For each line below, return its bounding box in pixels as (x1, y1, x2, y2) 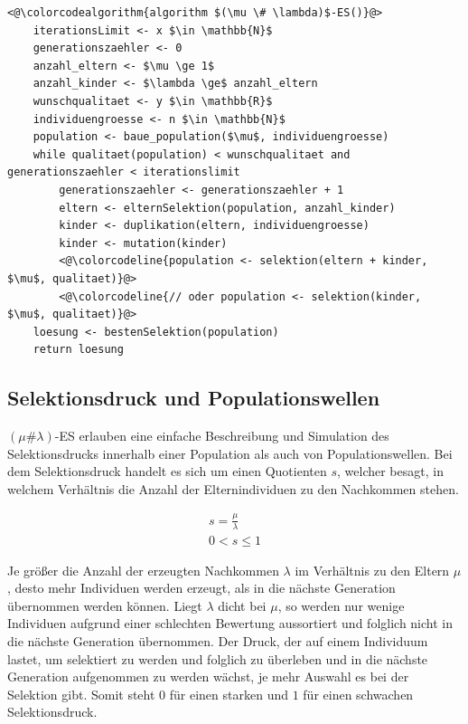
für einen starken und (169, 684, 288, 703)
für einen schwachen (303, 684, 414, 703)
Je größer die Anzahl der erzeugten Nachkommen (7, 560, 279, 579)
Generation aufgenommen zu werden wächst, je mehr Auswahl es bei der (7, 667, 409, 686)
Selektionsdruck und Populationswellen (7, 384, 380, 412)
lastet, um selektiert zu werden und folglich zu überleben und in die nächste (7, 649, 428, 668)
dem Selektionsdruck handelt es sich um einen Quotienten (7, 462, 327, 481)
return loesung (33, 343, 124, 357)
